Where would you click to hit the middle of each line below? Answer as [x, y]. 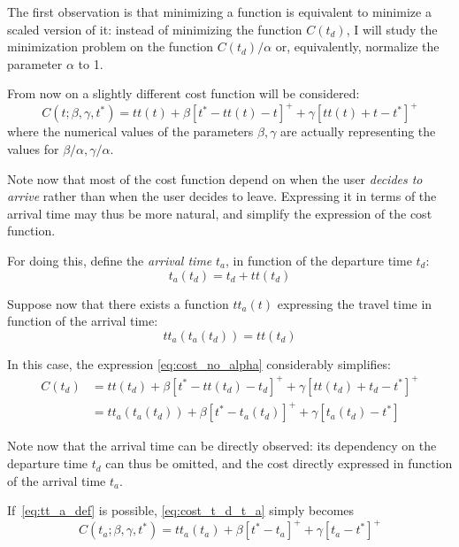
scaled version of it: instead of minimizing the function [155, 29]
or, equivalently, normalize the [357, 46]
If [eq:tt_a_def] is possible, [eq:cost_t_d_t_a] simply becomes [181, 510]
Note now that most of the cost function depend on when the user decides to [215, 178]
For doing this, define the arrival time [110, 261]
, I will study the [392, 29]
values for [33, 149]
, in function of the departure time [319, 261]
